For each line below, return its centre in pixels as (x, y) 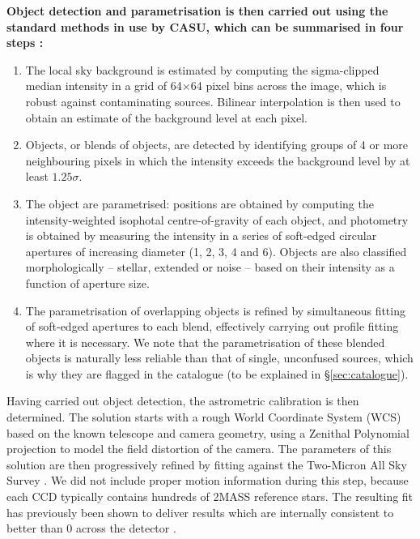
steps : (25, 43)
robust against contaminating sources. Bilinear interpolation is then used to (213, 101)
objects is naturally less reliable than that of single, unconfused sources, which (219, 358)
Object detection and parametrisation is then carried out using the (197, 11)
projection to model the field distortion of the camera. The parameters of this (199, 449)
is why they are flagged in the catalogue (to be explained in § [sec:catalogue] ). (217, 373)
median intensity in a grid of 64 (104, 86)
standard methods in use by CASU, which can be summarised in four (205, 26)
